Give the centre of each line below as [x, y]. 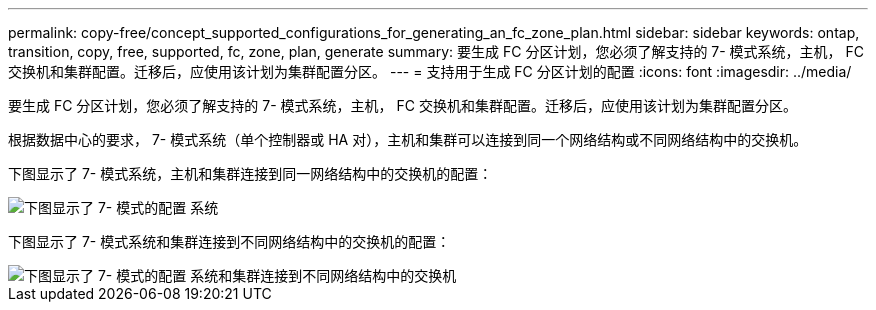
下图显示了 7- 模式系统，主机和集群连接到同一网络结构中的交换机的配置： [250, 173]
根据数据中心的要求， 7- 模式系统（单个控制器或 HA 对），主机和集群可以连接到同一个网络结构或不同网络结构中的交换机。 [408, 139]
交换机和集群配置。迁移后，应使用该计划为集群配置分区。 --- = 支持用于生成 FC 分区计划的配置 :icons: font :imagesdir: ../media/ [430, 71]
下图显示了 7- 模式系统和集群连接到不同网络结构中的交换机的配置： [229, 241]
